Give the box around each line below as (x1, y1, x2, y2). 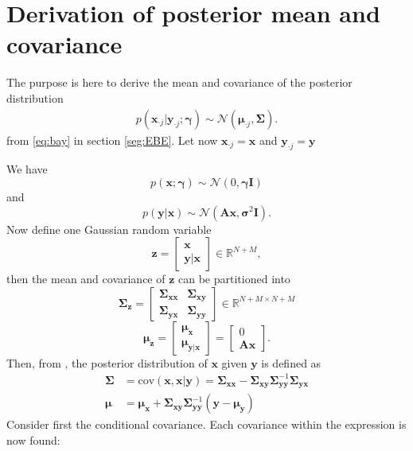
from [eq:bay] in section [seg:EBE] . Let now (6, 131, 218, 148)
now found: (6, 431, 60, 448)
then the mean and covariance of (6, 270, 166, 287)
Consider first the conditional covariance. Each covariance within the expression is (6, 416, 407, 433)
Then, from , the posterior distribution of (6, 354, 208, 371)
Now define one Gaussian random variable (6, 220, 212, 237)
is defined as (261, 354, 321, 371)
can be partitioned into (178, 270, 290, 287)
